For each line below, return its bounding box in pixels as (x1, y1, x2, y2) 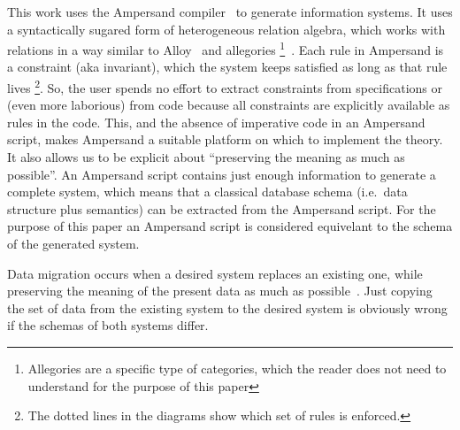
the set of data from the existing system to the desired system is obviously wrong (7, 298, 448, 317)
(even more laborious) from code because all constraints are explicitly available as (7, 96, 450, 114)
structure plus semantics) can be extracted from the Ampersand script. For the (7, 199, 436, 218)
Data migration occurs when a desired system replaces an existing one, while (7, 264, 423, 282)
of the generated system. (7, 234, 140, 253)
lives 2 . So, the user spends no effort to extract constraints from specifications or (7, 76, 443, 96)
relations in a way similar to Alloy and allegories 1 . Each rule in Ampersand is (7, 38, 444, 58)
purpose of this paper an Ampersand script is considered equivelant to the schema (7, 217, 453, 235)
